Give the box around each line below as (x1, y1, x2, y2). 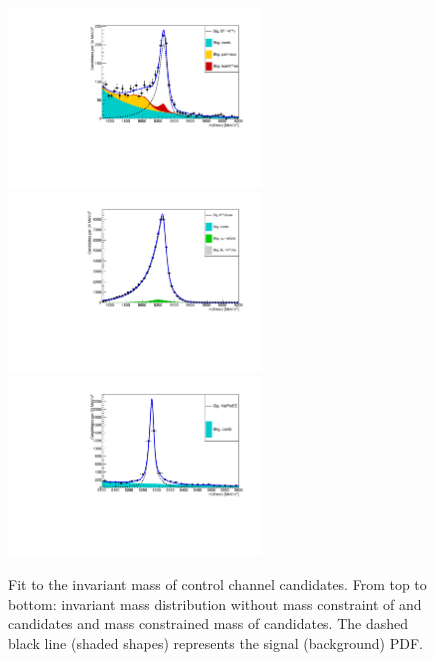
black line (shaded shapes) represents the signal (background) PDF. (8, 632, 423, 653)
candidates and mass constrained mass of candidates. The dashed (8, 613, 409, 634)
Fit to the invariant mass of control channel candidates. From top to (8, 574, 427, 595)
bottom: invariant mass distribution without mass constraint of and (8, 593, 422, 614)
